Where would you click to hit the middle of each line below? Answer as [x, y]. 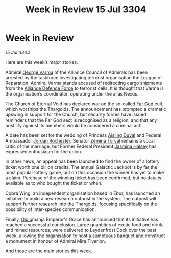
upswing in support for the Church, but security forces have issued [76, 114]
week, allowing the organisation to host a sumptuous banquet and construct [85, 236]
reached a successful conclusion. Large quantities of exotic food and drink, [85, 225]
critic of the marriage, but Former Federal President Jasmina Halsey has [81, 146]
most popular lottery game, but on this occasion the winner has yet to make [85, 172]
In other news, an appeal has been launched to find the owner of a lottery [82, 161]
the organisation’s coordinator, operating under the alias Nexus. [72, 93]
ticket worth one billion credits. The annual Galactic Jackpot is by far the [81, 167]
